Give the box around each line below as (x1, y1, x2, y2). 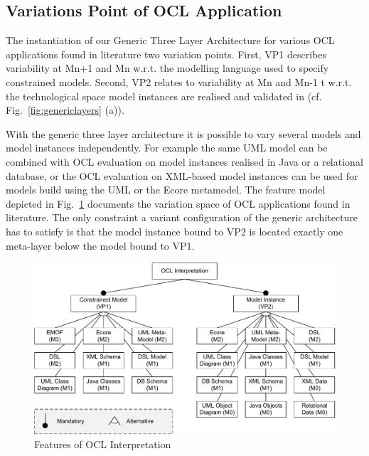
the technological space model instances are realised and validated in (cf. (6, 88, 322, 103)
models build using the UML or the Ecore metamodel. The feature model (6, 182, 326, 197)
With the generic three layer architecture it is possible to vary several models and (6, 126, 361, 141)
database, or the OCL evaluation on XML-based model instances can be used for (6, 168, 358, 183)
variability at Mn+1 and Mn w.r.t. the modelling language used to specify (6, 60, 329, 75)
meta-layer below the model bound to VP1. (6, 238, 195, 253)
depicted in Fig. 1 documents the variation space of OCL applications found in (6, 196, 351, 211)
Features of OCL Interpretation (34, 437, 171, 452)
